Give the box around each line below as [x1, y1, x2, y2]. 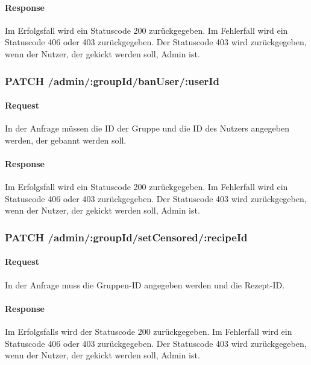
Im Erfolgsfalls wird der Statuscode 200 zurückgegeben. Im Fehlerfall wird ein [5, 325, 292, 338]
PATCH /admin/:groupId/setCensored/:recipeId [5, 229, 248, 244]
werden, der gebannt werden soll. [5, 133, 127, 146]
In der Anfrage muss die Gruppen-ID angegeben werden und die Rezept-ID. [5, 278, 285, 291]
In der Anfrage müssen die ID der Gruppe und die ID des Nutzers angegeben [5, 122, 289, 135]
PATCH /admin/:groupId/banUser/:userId [5, 73, 219, 88]
